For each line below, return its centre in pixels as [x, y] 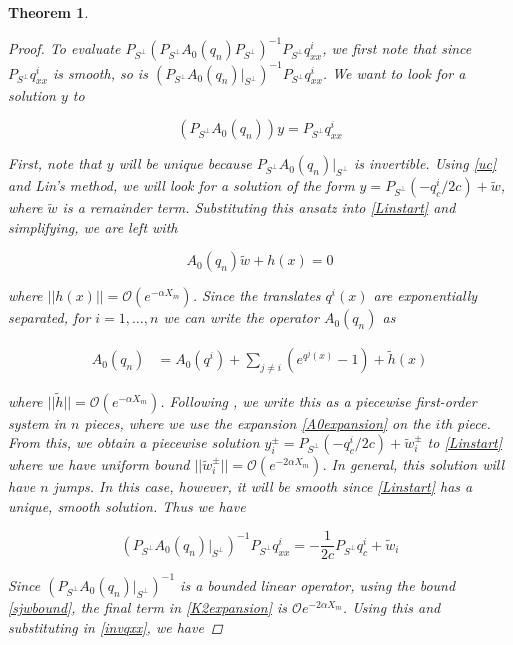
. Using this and [391, 606]
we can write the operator [241, 317]
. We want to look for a [394, 72]
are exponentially [425, 295]
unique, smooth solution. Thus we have [127, 505]
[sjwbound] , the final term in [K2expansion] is [148, 606]
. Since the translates [256, 295]
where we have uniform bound [99, 464]
